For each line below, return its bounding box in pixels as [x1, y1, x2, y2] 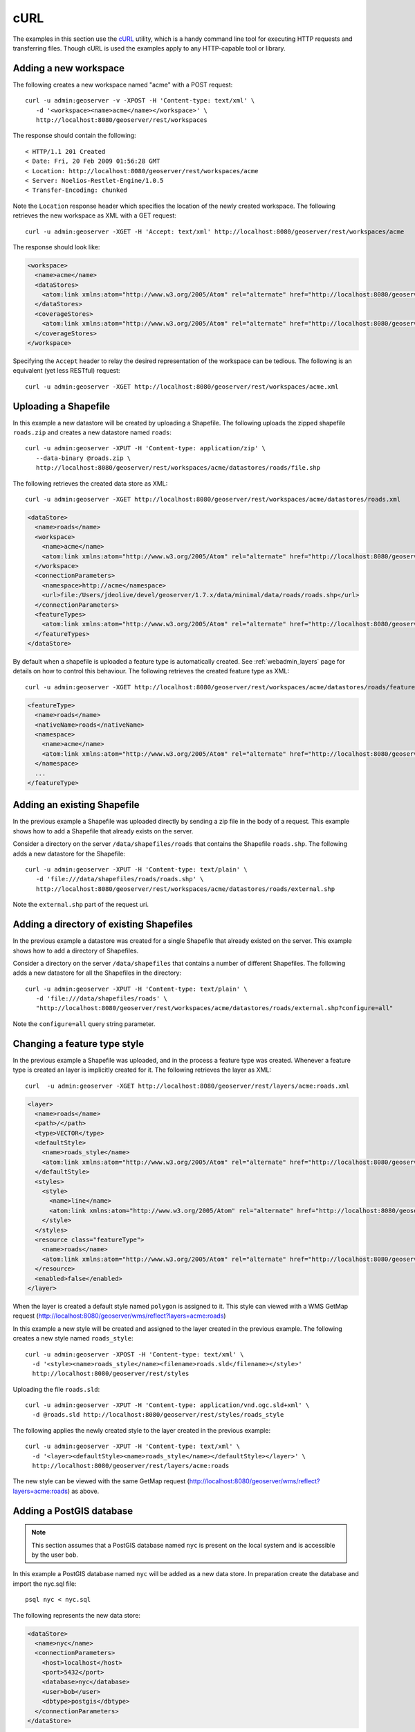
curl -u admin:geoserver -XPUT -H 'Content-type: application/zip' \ [25, 444, 266, 452]
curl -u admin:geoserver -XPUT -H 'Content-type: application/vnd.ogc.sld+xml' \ [25, 1402, 310, 1409]
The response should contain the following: [12, 132, 136, 140]
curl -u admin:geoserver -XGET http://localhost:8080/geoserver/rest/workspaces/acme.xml [25, 382, 339, 391]
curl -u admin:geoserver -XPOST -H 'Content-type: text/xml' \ [25, 1350, 244, 1358]
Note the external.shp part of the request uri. [12, 901, 149, 909]
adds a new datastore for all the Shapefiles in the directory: [12, 969, 182, 977]
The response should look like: [12, 242, 100, 251]
